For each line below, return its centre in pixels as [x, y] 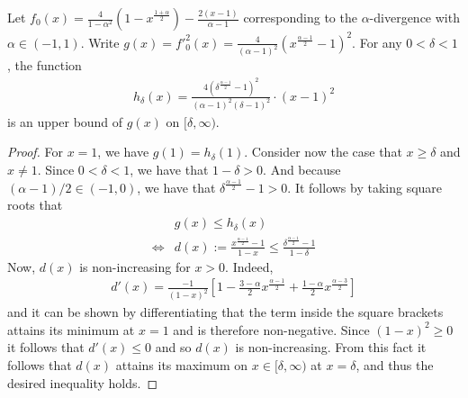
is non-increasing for [135, 266]
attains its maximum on [182, 365]
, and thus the [395, 365]
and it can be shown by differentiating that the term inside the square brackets [225, 312]
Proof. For [36, 152]
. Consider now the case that [323, 152]
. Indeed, [249, 266]
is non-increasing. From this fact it [331, 347]
